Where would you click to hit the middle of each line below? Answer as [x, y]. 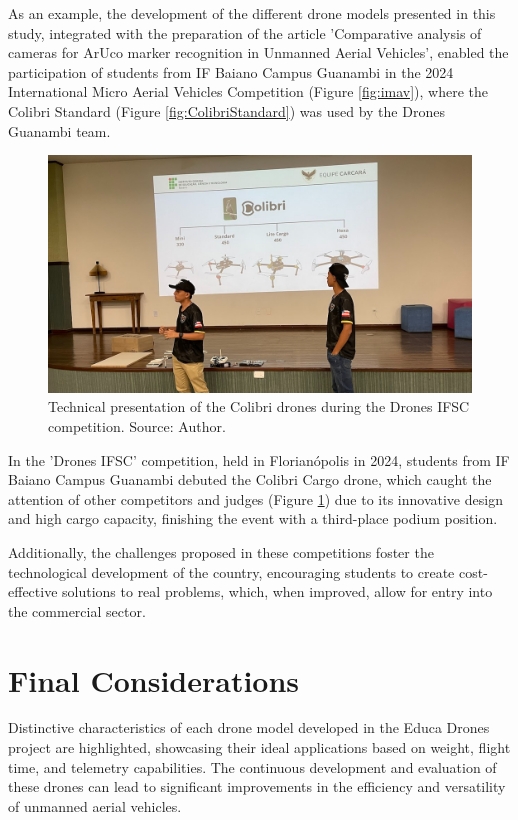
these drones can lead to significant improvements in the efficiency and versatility [257, 786]
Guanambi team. [59, 130]
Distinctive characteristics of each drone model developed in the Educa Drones [249, 727]
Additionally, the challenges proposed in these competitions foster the [221, 551]
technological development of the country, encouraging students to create [231, 571]
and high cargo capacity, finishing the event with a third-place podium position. [253, 518]
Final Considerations [154, 679]
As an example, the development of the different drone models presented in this [252, 13]
